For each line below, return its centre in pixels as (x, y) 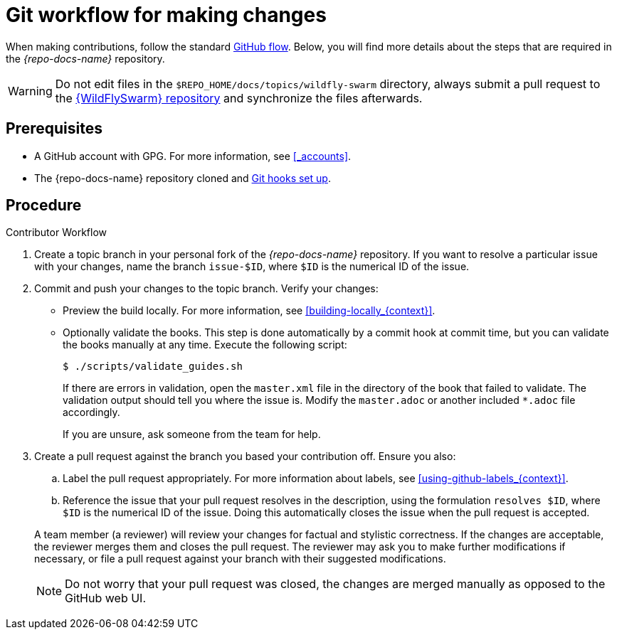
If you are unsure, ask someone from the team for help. (192, 434)
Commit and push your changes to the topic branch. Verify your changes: (206, 289)
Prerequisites (54, 129)
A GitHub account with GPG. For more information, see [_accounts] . (193, 156)
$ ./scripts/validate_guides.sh (153, 367)
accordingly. (91, 412)
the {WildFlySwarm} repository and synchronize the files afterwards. (239, 98)
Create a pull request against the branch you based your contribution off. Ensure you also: (245, 457)
